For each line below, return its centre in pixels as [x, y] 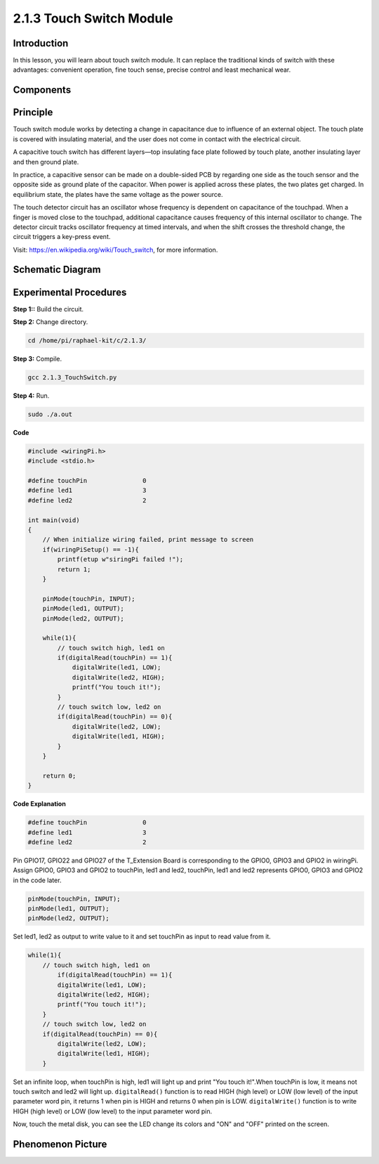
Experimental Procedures [70, 292]
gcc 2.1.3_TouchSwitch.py [72, 377]
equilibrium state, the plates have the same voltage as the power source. [118, 194]
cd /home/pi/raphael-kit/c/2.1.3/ [87, 340]
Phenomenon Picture [60, 1145]
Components [42, 90]
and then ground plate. [46, 162]
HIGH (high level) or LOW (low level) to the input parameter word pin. [113, 1111]
